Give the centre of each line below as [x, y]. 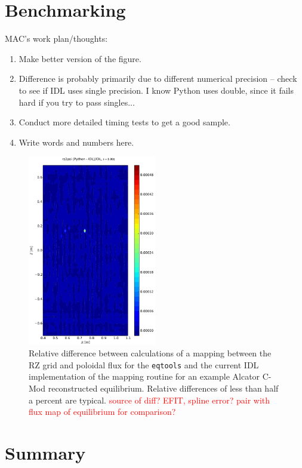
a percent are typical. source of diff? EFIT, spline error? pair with [150, 400]
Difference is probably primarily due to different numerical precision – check [158, 78]
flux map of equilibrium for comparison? [102, 412]
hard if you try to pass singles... [77, 102]
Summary [45, 452]
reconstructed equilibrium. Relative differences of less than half [163, 388]
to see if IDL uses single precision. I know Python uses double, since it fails [156, 90]
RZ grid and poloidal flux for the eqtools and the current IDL [144, 364]
